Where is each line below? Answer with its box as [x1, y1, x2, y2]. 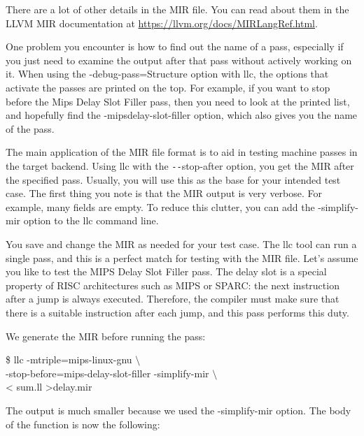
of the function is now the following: [6, 416, 160, 431]
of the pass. [6, 121, 55, 136]
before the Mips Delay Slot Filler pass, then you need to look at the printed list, [6, 94, 350, 108]
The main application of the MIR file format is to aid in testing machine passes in [6, 145, 358, 159]
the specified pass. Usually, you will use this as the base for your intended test [6, 172, 341, 187]
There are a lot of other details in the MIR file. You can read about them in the [6, 2, 349, 16]
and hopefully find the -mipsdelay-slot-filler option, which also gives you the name [6, 108, 358, 122]
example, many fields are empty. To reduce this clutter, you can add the [6, 199, 315, 214]
